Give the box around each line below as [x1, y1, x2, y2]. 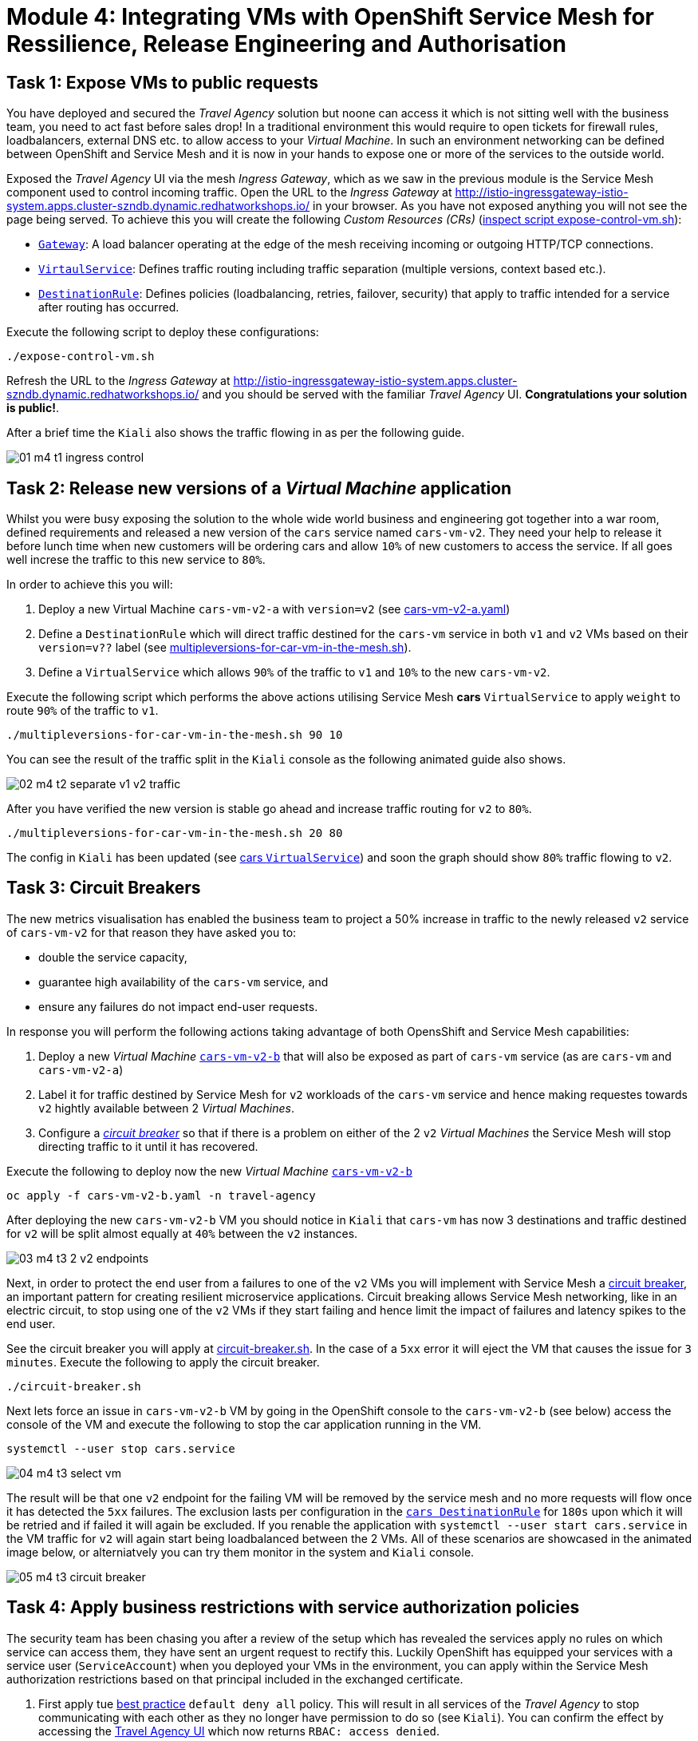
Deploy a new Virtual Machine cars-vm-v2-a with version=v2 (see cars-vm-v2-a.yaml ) [38, 602, 511, 617]
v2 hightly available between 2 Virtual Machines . [38, 1101, 294, 1115]
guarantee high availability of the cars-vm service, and [38, 974, 329, 989]
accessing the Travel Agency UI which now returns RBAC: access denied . [38, 1723, 440, 1738]
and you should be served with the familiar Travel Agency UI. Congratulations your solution [202, 387, 688, 402]
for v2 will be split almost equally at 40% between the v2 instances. [6, 1226, 358, 1240]
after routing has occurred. [38, 300, 179, 315]
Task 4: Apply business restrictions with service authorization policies [6, 1597, 580, 1618]
